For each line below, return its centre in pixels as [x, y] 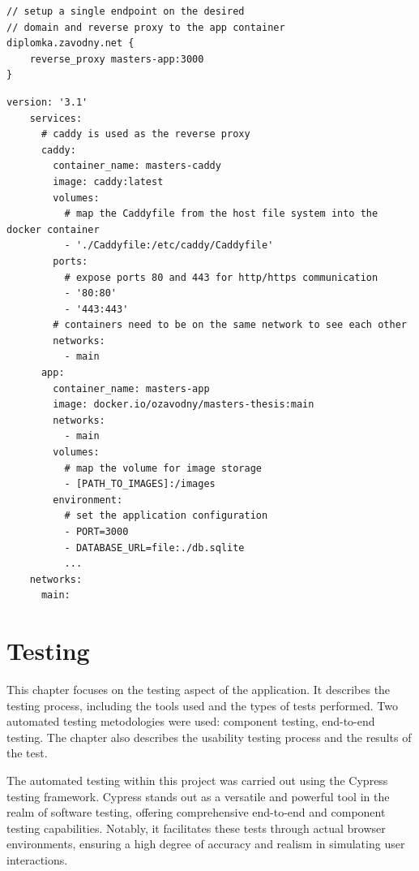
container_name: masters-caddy [137, 166]
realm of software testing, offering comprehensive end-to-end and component [196, 812]
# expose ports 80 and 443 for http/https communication [221, 277]
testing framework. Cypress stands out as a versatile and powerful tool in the [198, 796]
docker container [53, 229]
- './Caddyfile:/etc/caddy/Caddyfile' [169, 246]
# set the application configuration [166, 516]
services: [56, 118]
